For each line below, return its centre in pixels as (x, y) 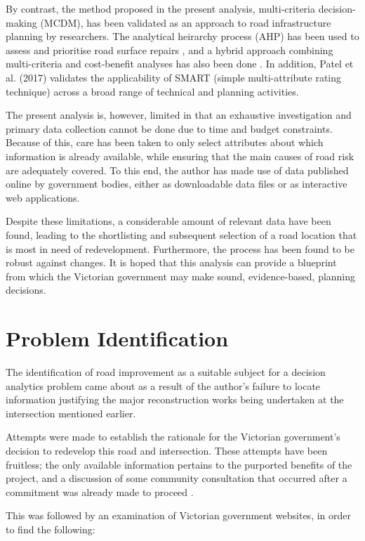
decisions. (26, 290)
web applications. (43, 197)
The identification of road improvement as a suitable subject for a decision (166, 372)
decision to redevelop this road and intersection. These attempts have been (167, 450)
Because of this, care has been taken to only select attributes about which (165, 142)
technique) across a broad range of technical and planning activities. (152, 91)
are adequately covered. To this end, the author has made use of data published (177, 170)
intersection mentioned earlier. (71, 413)
